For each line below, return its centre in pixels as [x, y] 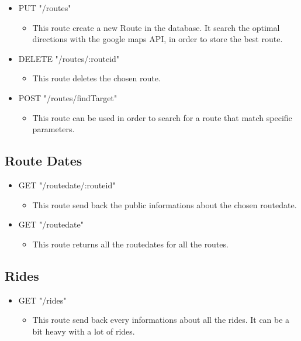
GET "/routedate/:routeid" [67, 185]
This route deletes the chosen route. [96, 78]
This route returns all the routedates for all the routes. [130, 244]
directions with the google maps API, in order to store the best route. [158, 39]
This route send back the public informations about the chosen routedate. [165, 204]
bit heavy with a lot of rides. [84, 331]
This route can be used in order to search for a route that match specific [162, 117]
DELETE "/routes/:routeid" [69, 58]
